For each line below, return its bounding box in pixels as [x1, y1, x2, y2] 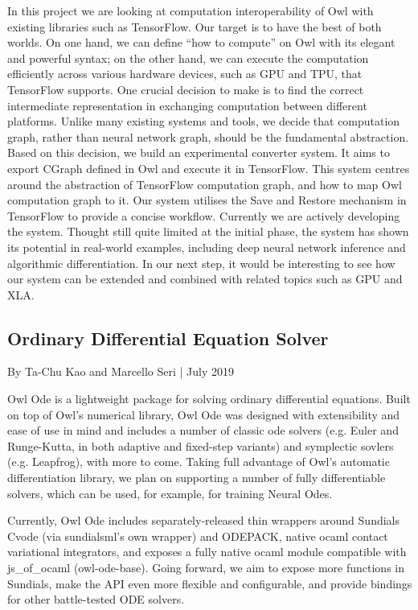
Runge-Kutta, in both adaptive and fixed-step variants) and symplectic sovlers [7, 437, 394, 454]
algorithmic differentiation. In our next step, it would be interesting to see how [7, 254, 395, 271]
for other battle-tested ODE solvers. [7, 591, 185, 608]
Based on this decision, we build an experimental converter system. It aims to [7, 144, 390, 161]
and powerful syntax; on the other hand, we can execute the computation [7, 49, 369, 66]
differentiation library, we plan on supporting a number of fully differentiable [7, 469, 386, 486]
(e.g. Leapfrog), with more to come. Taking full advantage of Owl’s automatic [7, 453, 390, 470]
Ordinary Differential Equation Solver [7, 325, 329, 350]
